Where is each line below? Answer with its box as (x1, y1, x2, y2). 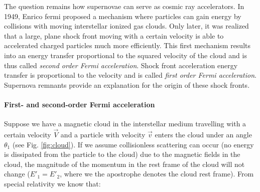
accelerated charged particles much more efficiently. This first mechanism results (4, 40, 251, 51)
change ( (4, 168, 30, 179)
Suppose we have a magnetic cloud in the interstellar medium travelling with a (4, 118, 246, 129)
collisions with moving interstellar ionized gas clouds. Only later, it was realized (4, 21, 249, 31)
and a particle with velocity (60, 129, 146, 139)
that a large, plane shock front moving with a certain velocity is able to (4, 30, 224, 41)
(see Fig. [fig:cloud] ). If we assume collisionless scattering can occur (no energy (12, 139, 254, 149)
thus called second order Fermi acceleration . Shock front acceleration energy (4, 60, 238, 70)
